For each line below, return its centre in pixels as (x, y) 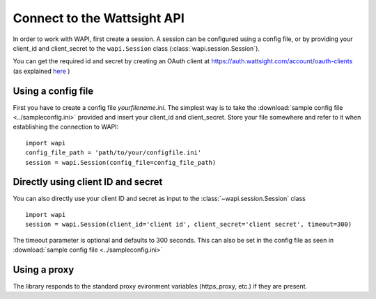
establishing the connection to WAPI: (66, 127)
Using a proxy (44, 269)
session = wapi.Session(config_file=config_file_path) (121, 162)
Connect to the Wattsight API (99, 18)
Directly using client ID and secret (88, 182)
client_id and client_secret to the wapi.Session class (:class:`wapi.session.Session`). (136, 48)
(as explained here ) (41, 71)
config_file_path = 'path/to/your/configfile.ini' (113, 153)
